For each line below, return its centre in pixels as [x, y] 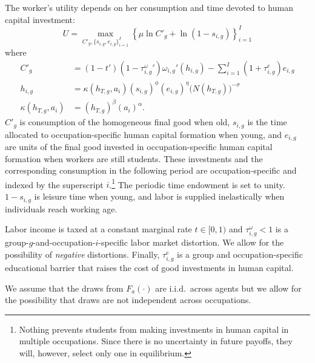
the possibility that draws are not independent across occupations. [128, 300]
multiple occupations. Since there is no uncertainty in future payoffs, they [156, 341]
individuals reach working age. [61, 208]
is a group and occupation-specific [240, 254]
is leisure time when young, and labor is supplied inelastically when [159, 196]
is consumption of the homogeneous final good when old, [125, 122]
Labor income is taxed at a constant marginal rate [98, 229]
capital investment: [40, 19]
